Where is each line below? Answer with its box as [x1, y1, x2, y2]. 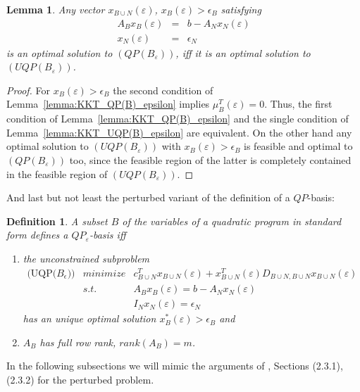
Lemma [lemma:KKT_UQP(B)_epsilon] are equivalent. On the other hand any [6, 125, 352, 139]
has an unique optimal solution [23, 311, 156, 326]
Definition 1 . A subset [6, 213, 108, 228]
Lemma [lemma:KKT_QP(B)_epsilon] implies [6, 96, 210, 111]
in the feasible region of [6, 166, 108, 181]
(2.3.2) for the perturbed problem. [6, 372, 154, 386]
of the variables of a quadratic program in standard [122, 213, 342, 228]
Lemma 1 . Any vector [6, 2, 105, 16]
